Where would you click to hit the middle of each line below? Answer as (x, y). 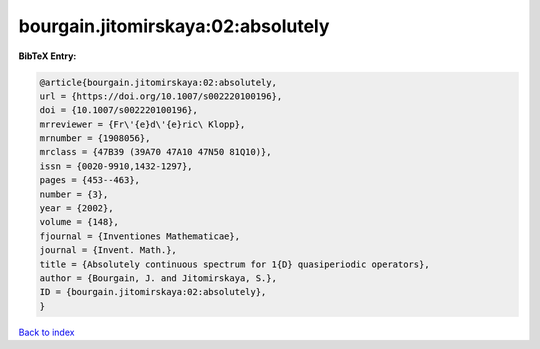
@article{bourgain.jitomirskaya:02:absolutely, (158, 82)
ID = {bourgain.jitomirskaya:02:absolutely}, (153, 292)
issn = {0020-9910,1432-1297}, (116, 166)
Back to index (46, 332)
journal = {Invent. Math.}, (108, 250)
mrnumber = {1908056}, (95, 138)
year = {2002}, (76, 208)
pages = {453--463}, (89, 180)
